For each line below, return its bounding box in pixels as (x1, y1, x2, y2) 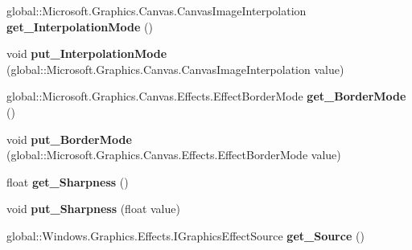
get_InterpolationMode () (6, 18, 153, 35)
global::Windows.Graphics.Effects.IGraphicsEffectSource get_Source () (6, 227, 365, 244)
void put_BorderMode (6, 130, 132, 147)
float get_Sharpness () (6, 173, 129, 190)
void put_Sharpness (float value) (6, 200, 180, 217)
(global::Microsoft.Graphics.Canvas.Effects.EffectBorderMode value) (6, 146, 341, 163)
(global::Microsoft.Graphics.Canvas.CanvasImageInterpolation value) (6, 60, 344, 77)
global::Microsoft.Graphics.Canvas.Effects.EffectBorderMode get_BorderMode (6, 88, 406, 105)
